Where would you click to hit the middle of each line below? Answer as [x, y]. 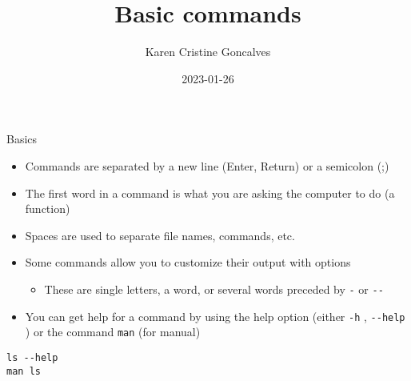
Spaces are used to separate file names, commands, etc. [160, 235]
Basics [22, 139]
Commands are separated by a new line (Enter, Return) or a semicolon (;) [207, 165]
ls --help [32, 357]
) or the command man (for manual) [113, 332]
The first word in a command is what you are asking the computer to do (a [210, 193]
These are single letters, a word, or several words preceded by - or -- [214, 289]
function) [48, 209]
